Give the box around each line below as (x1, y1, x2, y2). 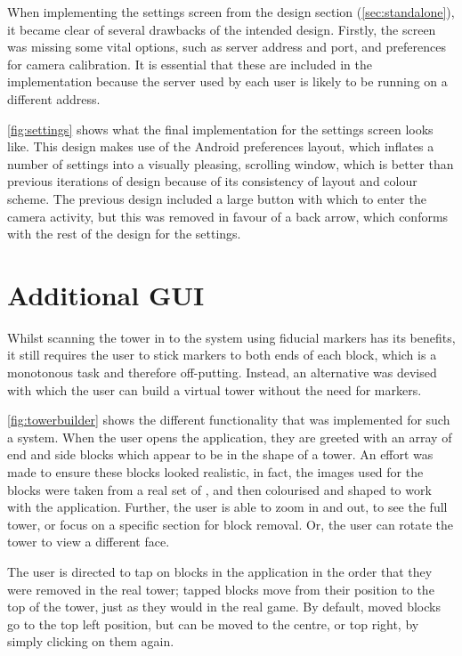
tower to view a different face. (7, 532, 170, 551)
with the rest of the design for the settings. (7, 224, 241, 243)
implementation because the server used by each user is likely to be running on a (7, 72, 448, 91)
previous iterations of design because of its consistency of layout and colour (7, 172, 417, 190)
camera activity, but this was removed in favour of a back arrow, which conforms (7, 207, 449, 225)
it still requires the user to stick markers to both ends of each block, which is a (7, 345, 437, 364)
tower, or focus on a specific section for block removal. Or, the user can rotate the (7, 514, 454, 533)
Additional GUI (7, 276, 205, 312)
